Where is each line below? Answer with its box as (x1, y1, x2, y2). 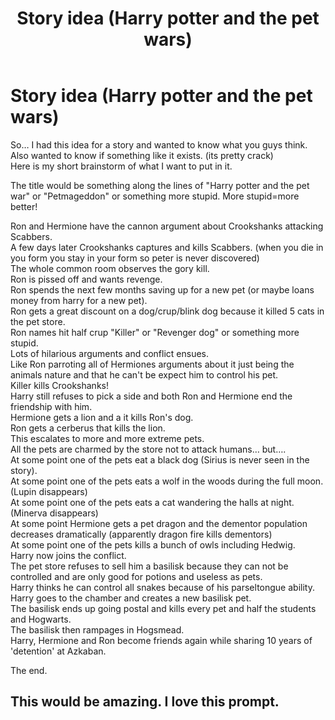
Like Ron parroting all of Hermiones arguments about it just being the (10, 358, 295, 370)
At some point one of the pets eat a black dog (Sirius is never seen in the (10, 453, 310, 466)
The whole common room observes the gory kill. (10, 262, 210, 274)
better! (10, 200, 38, 212)
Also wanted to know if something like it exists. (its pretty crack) (10, 149, 274, 161)
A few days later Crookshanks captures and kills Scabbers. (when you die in (10, 241, 324, 253)
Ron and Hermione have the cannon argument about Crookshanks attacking (10, 220, 324, 232)
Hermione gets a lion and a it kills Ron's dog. (10, 411, 194, 423)
